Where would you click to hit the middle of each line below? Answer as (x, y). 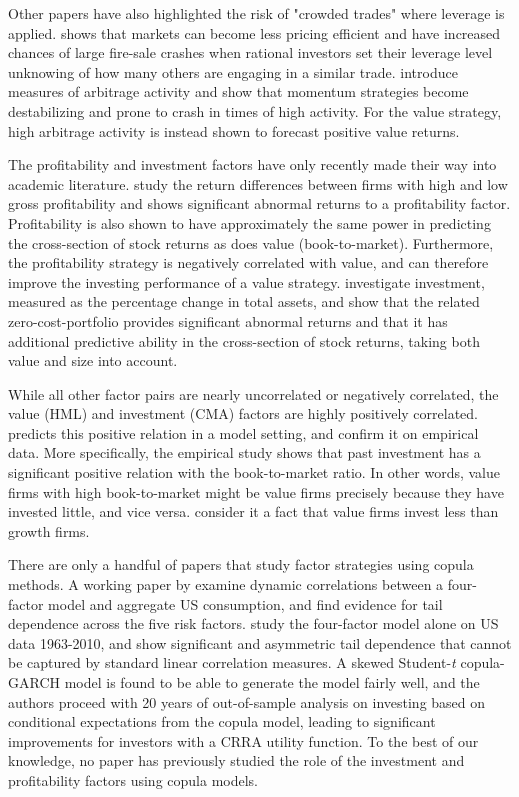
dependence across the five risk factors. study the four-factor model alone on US (253, 623)
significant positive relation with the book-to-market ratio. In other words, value (254, 472)
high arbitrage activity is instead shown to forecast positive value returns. (234, 130)
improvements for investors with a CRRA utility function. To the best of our (243, 740)
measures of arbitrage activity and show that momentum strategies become (238, 91)
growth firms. (49, 530)
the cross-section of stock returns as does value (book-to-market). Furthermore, (251, 242)
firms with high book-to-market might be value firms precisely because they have (256, 491)
